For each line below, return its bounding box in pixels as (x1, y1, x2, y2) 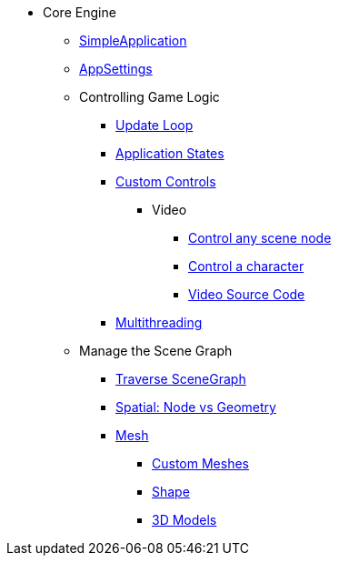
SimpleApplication (79, 33, 187, 48)
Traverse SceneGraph (115, 371, 246, 387)
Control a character (188, 258, 304, 274)
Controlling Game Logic (79, 89, 220, 105)
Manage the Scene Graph (79, 343, 233, 358)
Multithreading (115, 315, 203, 330)
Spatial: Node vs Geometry (115, 399, 276, 415)
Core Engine (43, 5, 116, 20)
